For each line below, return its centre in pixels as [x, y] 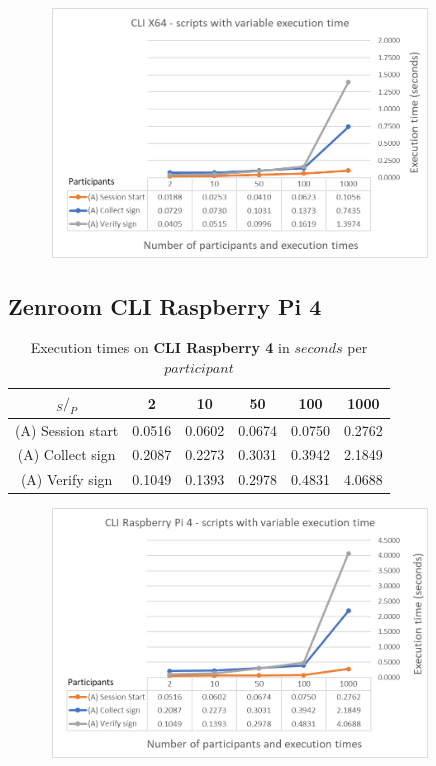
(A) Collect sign [66, 454]
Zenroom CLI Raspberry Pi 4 [165, 305]
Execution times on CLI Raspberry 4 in [160, 347]
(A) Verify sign [66, 479]
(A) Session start [67, 429]
